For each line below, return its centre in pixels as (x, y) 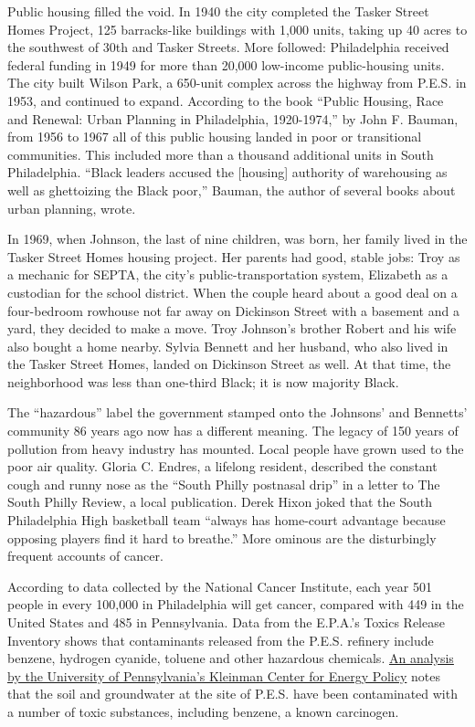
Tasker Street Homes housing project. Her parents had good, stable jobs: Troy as (234, 256)
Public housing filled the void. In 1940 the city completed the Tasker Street (218, 11)
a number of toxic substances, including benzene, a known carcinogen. (203, 711)
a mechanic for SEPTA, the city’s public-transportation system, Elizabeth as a (228, 274)
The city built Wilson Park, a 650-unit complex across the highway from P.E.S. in (237, 83)
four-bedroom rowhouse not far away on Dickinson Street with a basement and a (233, 310)
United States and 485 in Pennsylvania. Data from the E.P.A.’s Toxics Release (226, 622)
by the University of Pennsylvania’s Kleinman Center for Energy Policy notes (224, 675)
